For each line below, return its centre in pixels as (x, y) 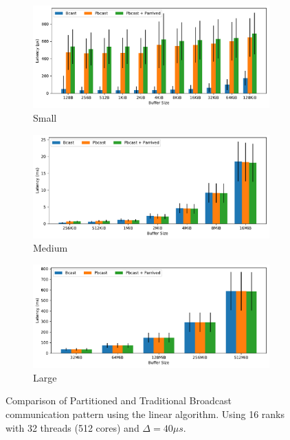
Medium (51, 248)
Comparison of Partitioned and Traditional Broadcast (119, 400)
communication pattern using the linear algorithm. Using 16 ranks (145, 414)
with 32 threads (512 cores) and (72, 427)
